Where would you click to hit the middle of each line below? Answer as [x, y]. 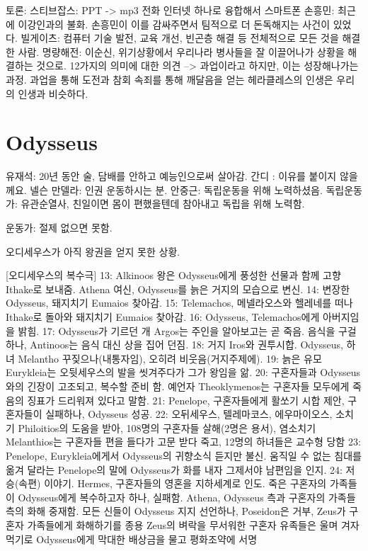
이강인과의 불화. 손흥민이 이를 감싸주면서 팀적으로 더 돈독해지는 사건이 [174, 24]
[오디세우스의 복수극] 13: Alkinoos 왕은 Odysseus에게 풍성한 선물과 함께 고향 [173, 275]
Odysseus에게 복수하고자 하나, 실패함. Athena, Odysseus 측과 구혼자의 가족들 [187, 497]
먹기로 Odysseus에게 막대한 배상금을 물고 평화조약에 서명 [132, 539]
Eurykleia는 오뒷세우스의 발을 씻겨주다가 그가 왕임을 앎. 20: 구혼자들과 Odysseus [183, 372]
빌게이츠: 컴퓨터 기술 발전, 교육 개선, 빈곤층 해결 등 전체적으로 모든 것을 [180, 38]
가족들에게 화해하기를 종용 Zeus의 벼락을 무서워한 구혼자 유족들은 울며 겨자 [193, 524]
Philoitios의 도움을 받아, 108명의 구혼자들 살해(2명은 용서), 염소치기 [167, 427]
